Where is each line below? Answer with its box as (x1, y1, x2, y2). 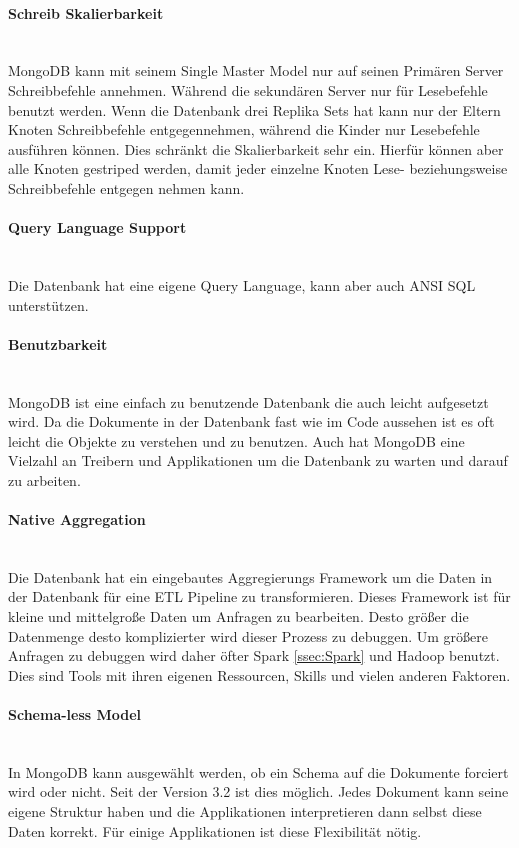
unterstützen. (8, 294, 89, 315)
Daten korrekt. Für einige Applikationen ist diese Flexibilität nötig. (8, 820, 422, 841)
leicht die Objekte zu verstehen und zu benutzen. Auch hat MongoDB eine (8, 430, 465, 451)
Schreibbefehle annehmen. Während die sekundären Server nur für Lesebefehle (8, 79, 488, 100)
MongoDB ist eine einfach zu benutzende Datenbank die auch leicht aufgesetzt (8, 391, 489, 412)
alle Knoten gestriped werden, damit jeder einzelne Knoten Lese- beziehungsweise (8, 158, 508, 179)
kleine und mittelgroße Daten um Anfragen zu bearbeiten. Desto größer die (8, 606, 469, 627)
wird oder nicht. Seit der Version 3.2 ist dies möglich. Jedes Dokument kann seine (8, 781, 509, 802)
